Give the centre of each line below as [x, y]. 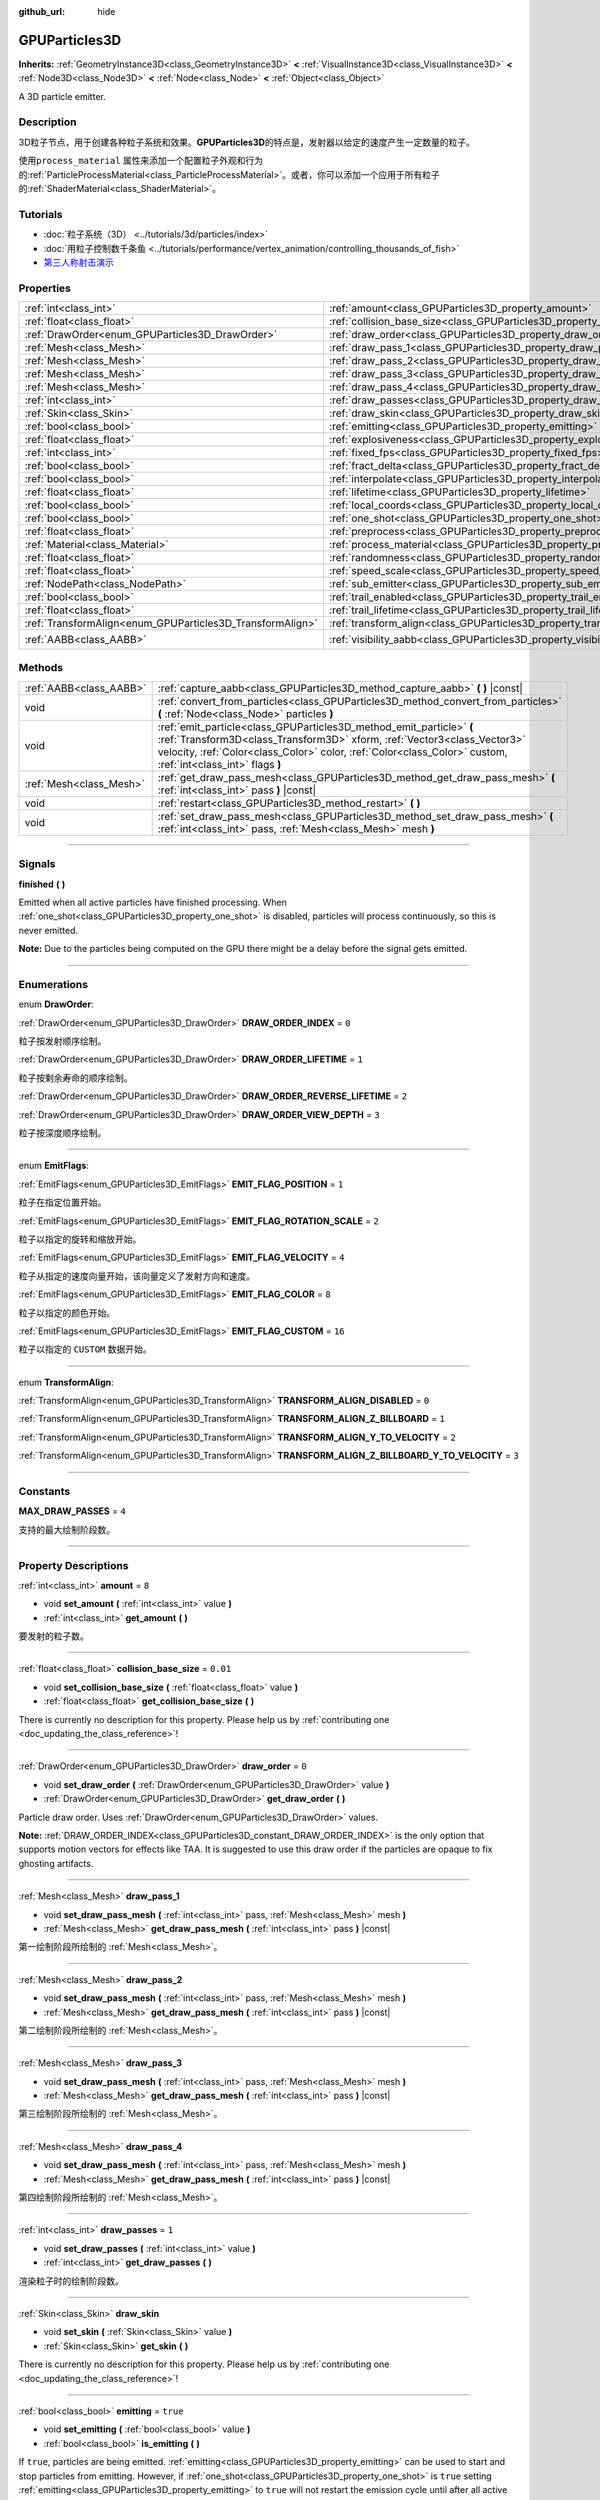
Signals [37, 864]
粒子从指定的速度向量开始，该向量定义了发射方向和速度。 [136, 1276]
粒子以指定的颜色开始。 [66, 1312]
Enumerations [53, 984]
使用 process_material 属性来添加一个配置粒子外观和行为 [141, 161]
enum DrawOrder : [56, 1004]
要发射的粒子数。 [53, 1636]
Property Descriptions [73, 1565]
